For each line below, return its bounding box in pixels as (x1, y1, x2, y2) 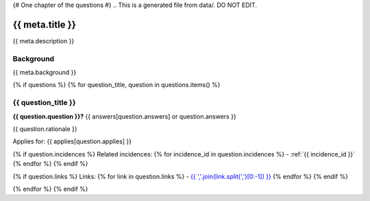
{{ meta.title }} (12, 19, 77, 30)
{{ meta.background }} (12, 69, 77, 77)
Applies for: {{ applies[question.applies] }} (12, 137, 132, 145)
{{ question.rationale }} (12, 124, 78, 133)
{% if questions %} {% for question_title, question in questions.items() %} (12, 81, 221, 89)
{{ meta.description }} (12, 36, 75, 45)
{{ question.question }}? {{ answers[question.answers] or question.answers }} (12, 112, 236, 120)
